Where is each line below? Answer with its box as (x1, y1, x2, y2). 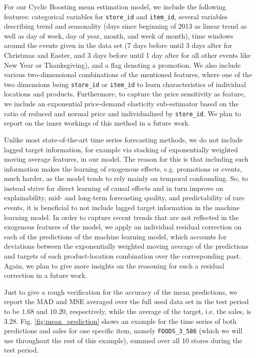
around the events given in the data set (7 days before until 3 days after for (4, 40, 232, 50)
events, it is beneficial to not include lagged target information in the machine (4, 202, 240, 213)
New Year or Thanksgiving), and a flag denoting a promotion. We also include (4, 59, 241, 70)
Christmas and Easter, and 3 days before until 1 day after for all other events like (4, 50, 251, 60)
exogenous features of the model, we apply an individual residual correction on (4, 222, 242, 232)
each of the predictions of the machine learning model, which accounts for (4, 231, 227, 241)
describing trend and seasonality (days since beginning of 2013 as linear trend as (4, 21, 247, 31)
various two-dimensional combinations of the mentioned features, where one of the (4, 69, 252, 80)
